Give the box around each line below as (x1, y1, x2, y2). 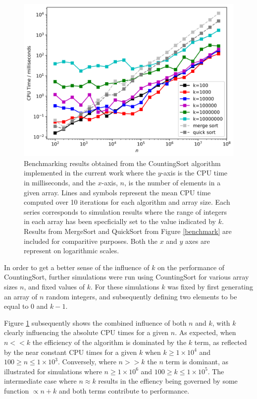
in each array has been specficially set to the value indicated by (24, 216, 216, 227)
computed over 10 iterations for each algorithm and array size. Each (24, 197, 230, 207)
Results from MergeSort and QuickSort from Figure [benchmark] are (24, 226, 232, 236)
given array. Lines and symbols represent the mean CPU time (24, 187, 211, 197)
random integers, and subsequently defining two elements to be (46, 291, 237, 301)
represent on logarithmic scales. (24, 245, 119, 256)
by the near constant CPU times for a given (4, 346, 137, 357)
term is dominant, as (165, 356, 229, 367)
